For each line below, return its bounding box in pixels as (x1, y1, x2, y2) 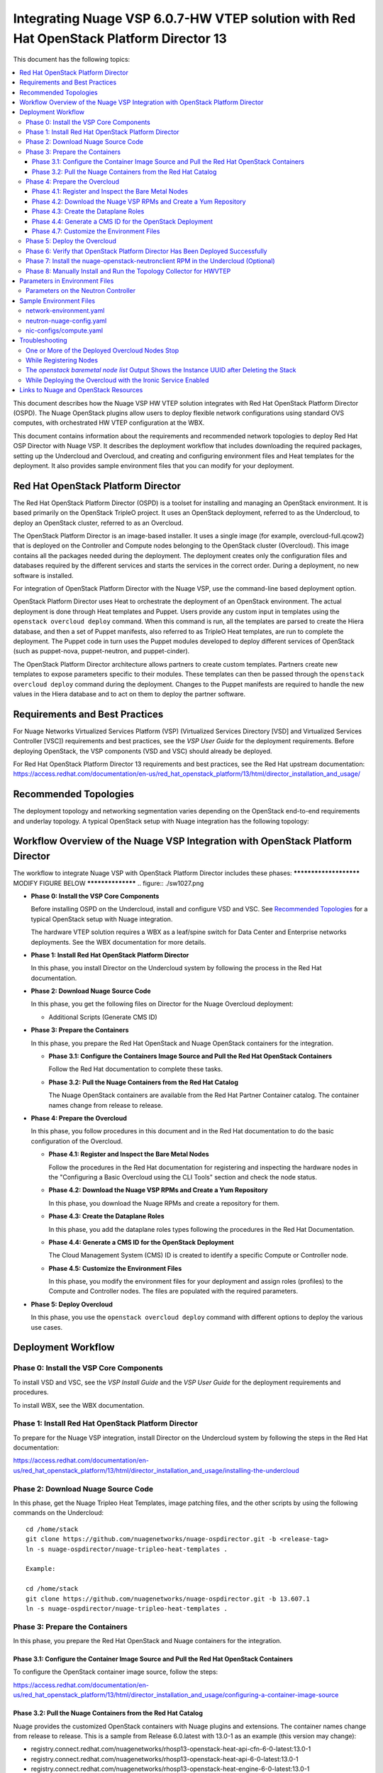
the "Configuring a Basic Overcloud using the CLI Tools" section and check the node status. (48, 1172, 317, 1181)
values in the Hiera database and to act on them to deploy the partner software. (13, 689, 246, 698)
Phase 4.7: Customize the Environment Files (32, 227, 160, 235)
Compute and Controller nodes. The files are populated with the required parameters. (48, 1287, 298, 1296)
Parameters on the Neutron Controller (26, 287, 136, 295)
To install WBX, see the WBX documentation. (13, 1401, 145, 1409)
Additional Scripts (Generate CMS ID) (48, 1013, 157, 1021)
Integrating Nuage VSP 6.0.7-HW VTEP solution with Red (13, 11, 356, 26)
